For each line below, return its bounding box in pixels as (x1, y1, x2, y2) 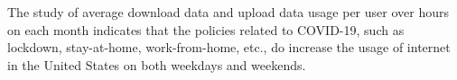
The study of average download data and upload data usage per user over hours (7, 3, 449, 21)
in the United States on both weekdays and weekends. (7, 55, 306, 74)
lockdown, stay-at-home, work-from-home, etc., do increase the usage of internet (7, 38, 451, 57)
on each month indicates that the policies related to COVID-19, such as (7, 20, 405, 39)
